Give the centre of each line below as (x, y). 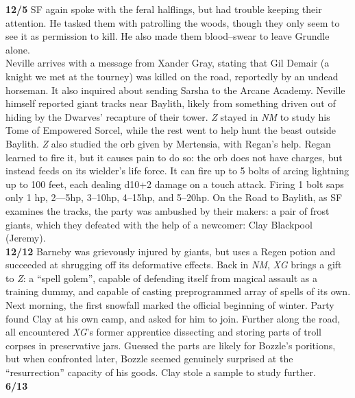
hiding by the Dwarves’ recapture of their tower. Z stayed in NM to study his (168, 116)
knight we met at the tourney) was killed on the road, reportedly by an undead (172, 76)
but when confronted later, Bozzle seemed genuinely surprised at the (149, 359)
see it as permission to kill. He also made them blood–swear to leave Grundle (168, 36)
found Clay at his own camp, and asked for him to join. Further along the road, (173, 318)
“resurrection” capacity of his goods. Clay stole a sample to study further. (161, 372)
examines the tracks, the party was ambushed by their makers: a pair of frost (168, 210)
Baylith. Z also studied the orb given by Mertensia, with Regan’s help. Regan (168, 143)
